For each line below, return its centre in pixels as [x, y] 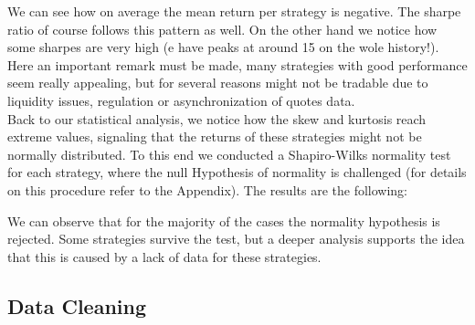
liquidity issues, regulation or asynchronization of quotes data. [181, 100]
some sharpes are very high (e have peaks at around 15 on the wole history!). [223, 47]
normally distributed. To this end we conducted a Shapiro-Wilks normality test [229, 154]
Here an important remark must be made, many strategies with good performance [237, 64]
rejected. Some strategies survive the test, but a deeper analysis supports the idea [236, 239]
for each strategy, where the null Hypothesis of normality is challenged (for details [237, 172]
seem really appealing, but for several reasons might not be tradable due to [218, 83]
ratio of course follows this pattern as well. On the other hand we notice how [222, 29]
